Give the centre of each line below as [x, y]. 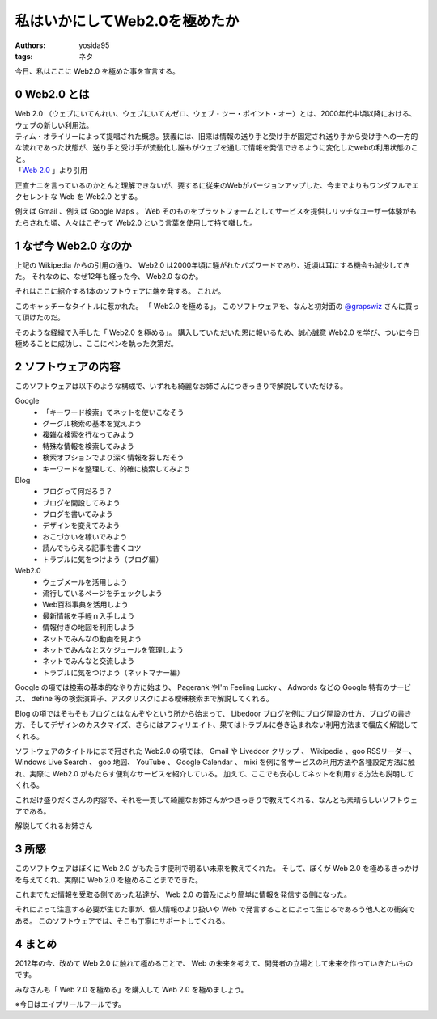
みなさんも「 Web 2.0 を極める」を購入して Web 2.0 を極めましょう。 [132, 989]
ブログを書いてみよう [78, 514]
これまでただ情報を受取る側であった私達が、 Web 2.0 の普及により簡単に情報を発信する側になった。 [183, 894]
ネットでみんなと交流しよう [89, 661]
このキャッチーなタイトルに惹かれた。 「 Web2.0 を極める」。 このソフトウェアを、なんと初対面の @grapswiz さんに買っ [217, 306]
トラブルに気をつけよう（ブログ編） [103, 559]
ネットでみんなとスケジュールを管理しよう [113, 649]
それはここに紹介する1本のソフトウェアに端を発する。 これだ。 [120, 291]
